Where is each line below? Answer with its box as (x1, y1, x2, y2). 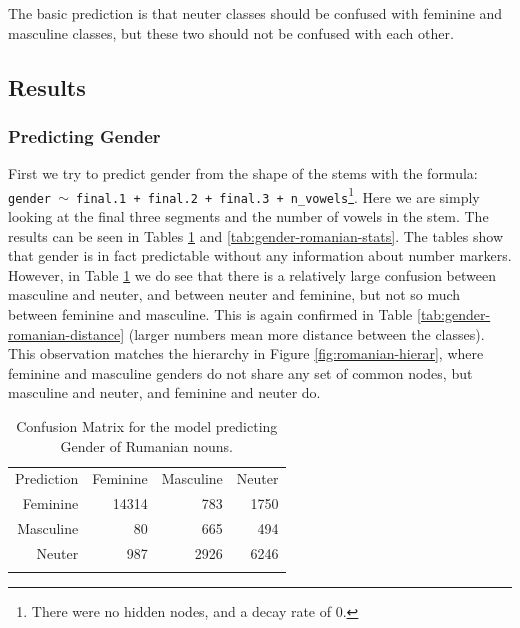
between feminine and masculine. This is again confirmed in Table (8, 304, 413, 325)
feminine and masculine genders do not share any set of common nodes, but (8, 362, 473, 383)
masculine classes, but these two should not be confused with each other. (8, 22, 454, 43)
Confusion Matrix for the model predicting (16, 416, 278, 437)
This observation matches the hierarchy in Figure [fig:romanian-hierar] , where (8, 343, 484, 364)
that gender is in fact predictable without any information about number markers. (8, 245, 512, 266)
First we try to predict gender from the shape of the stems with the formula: (8, 163, 478, 184)
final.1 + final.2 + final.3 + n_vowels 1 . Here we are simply (76, 183, 480, 207)
